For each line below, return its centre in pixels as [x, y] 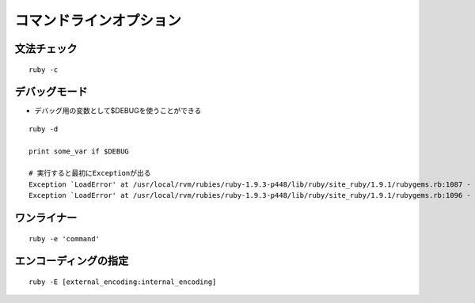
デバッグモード [51, 92]
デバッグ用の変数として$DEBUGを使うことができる [118, 111]
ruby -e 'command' [65, 239]
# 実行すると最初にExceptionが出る [90, 173]
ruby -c [44, 70]
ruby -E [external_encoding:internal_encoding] [123, 282]
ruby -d [44, 129]
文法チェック [46, 49]
